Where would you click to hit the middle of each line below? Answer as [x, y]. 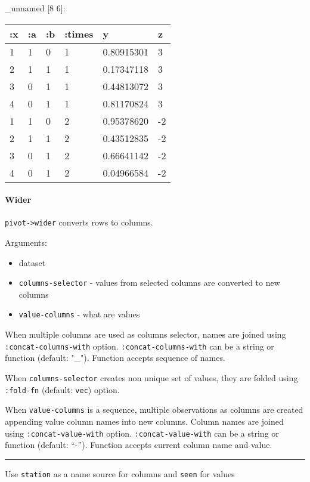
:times [79, 33]
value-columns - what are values [79, 314]
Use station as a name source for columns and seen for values [120, 473]
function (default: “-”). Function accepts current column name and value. [139, 445]
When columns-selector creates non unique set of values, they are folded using [151, 377]
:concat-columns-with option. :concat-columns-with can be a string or [139, 346]
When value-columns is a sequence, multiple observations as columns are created [154, 410]
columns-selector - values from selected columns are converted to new [149, 282]
